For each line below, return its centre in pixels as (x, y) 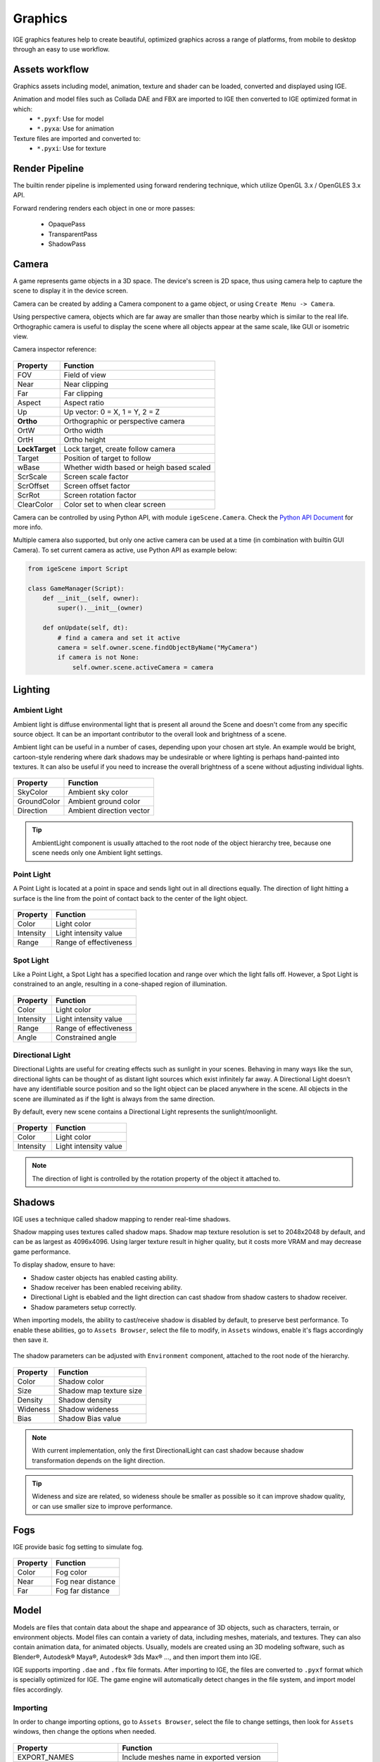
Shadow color (81, 1381)
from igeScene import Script (78, 568)
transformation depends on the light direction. (99, 1460)
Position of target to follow (107, 458)
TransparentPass (73, 234)
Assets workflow (51, 69)
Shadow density (85, 1400)
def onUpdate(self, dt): (85, 628)
